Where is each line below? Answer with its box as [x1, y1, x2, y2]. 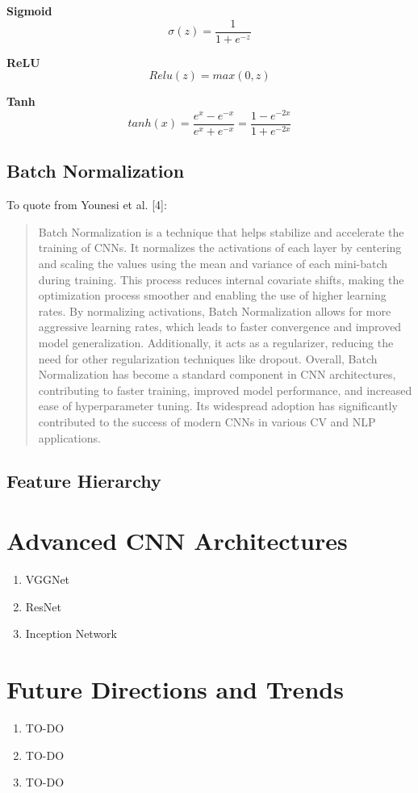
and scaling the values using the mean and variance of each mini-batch [38, 254, 388, 271]
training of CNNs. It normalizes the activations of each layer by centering [38, 239, 402, 256]
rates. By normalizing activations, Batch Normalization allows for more [38, 302, 391, 319]
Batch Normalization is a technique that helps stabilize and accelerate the [38, 223, 404, 240]
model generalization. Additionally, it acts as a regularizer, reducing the [38, 334, 394, 350]
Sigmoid [6, 2, 52, 19]
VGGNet [25, 571, 70, 587]
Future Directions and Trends [6, 672, 344, 705]
